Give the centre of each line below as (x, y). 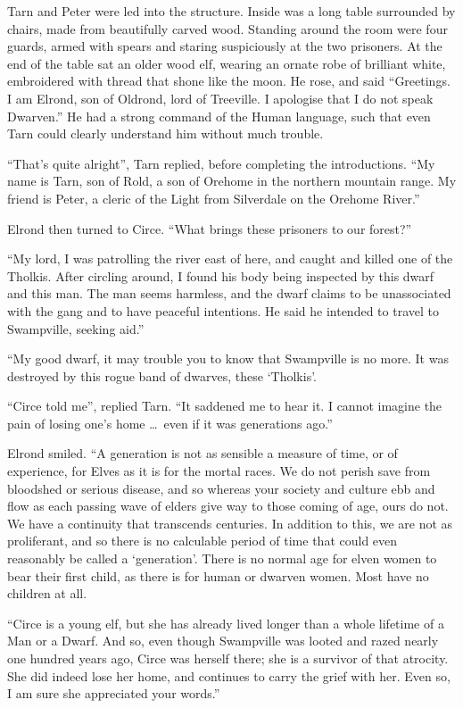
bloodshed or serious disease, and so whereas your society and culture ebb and (221, 488)
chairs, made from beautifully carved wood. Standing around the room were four (227, 28)
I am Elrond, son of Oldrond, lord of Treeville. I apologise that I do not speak (220, 98)
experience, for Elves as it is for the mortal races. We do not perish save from (219, 471)
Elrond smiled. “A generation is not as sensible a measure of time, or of (203, 453)
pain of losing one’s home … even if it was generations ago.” (170, 423)
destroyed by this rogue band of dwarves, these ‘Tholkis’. (162, 375)
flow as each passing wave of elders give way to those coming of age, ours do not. (228, 506)
